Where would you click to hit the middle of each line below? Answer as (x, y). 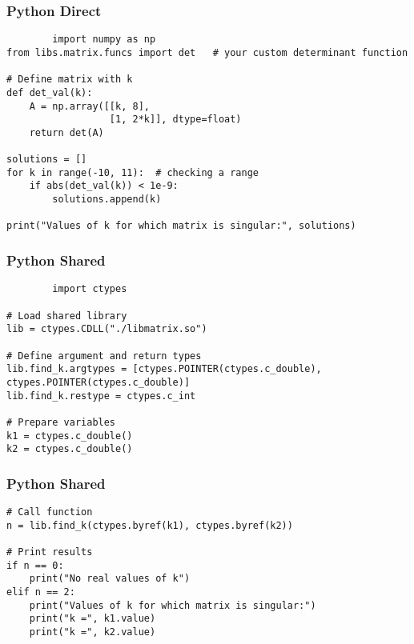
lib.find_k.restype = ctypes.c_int (101, 396)
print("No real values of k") (110, 579)
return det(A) (66, 132)
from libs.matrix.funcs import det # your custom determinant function (207, 52)
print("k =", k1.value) (92, 619)
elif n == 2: (41, 592)
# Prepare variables (61, 422)
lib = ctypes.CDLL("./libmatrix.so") (107, 329)
